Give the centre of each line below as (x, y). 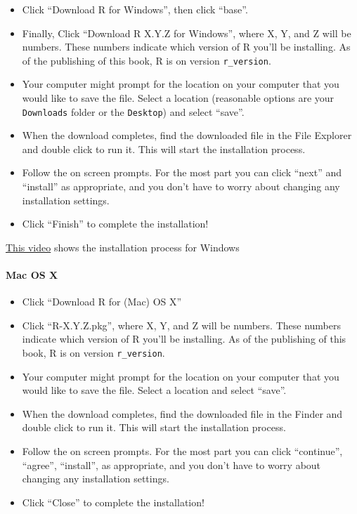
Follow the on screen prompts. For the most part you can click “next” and (182, 172)
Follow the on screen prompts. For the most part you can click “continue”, (182, 451)
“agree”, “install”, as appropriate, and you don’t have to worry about (171, 464)
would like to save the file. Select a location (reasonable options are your (178, 98)
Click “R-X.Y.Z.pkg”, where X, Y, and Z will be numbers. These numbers (181, 325)
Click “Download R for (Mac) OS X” (102, 302)
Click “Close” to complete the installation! (113, 502)
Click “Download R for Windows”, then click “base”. (135, 9)
